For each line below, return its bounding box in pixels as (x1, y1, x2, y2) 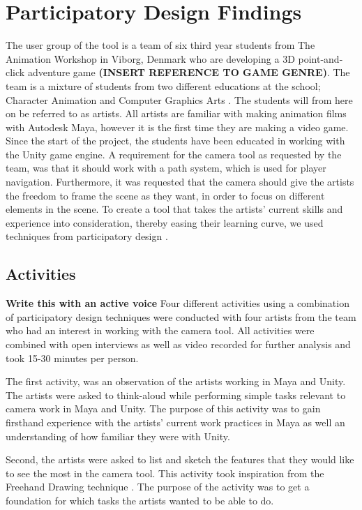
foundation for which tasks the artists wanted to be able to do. (6, 493, 274, 507)
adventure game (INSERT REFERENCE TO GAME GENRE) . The (27, 65, 350, 80)
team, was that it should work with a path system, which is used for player (6, 160, 326, 175)
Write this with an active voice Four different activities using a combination (6, 296, 349, 310)
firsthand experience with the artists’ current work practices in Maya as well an (6, 414, 345, 429)
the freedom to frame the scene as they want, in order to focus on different (6, 188, 325, 202)
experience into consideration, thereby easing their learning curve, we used (6, 215, 324, 230)
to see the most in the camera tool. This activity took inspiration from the (6, 465, 324, 480)
